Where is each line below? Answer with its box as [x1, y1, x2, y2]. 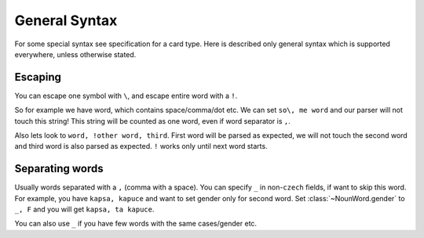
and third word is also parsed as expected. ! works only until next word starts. [14, 142, 268, 151]
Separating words [14, 162, 104, 175]
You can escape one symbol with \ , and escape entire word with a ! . [14, 91, 238, 100]
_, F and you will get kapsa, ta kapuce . [14, 204, 155, 215]
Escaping [14, 70, 62, 84]
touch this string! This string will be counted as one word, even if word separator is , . [14, 116, 291, 125]
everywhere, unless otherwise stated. [14, 49, 137, 59]
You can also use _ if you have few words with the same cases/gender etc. [14, 219, 258, 229]
